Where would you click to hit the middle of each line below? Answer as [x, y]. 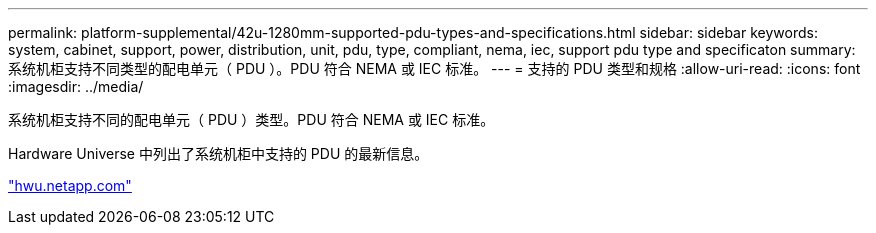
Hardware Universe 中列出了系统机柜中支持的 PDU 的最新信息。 [218, 153]
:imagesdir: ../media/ [76, 86]
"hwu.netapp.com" [70, 185]
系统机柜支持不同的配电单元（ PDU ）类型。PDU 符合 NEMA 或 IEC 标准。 [251, 119]
